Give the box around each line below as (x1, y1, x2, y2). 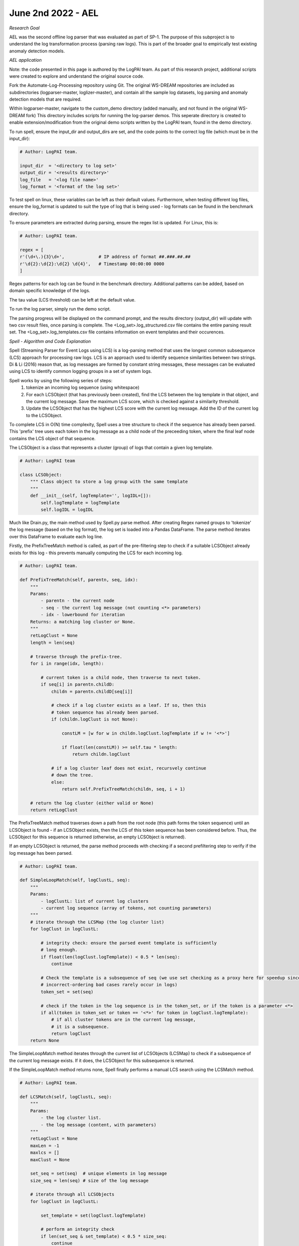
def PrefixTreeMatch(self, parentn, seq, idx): (19, 577, 138, 583)
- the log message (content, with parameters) (40, 1122, 156, 1127)
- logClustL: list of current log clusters (40, 898, 149, 904)
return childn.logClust (72, 752, 131, 757)
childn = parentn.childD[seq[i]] (51, 688, 133, 694)
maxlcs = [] (30, 1150, 60, 1156)
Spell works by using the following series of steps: (9, 377, 113, 383)
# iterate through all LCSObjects (30, 1192, 115, 1197)
